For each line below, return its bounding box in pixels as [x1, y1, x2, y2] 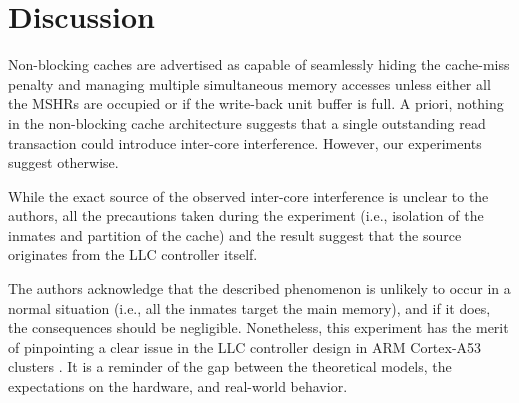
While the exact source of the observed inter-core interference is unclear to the [8, 185, 489, 206]
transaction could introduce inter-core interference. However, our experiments [8, 132, 482, 153]
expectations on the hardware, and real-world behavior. [8, 376, 348, 397]
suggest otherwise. [8, 152, 119, 173]
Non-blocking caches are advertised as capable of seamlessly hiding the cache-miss [8, 54, 510, 75]
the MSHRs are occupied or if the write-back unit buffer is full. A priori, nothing [8, 93, 504, 114]
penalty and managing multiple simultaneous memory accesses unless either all [8, 73, 491, 94]
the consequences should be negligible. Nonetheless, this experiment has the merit [8, 317, 509, 338]
